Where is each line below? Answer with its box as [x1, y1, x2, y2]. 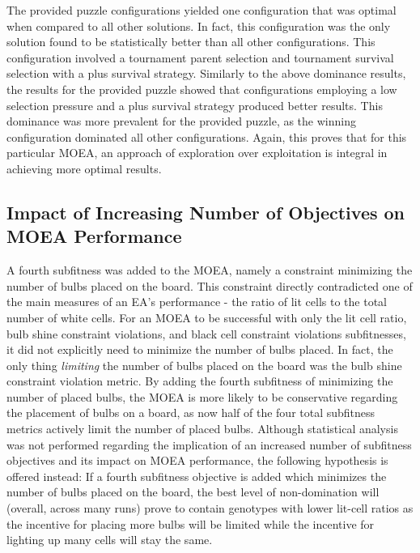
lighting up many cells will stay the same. [6, 531, 213, 548]
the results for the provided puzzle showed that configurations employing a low [6, 80, 397, 97]
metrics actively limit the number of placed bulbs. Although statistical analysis [6, 420, 398, 437]
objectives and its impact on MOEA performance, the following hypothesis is [6, 452, 388, 469]
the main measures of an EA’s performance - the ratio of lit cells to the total [6, 293, 388, 310]
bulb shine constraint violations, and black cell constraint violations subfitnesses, [6, 325, 406, 342]
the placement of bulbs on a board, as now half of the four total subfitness [6, 404, 375, 421]
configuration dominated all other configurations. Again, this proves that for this [6, 128, 407, 145]
